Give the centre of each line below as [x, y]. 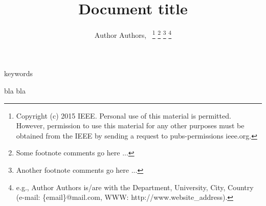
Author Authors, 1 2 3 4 [133, 34]
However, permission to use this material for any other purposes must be [130, 125]
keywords [19, 73]
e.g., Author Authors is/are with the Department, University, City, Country [135, 187]
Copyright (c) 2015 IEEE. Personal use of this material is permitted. [124, 115]
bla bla [15, 90]
